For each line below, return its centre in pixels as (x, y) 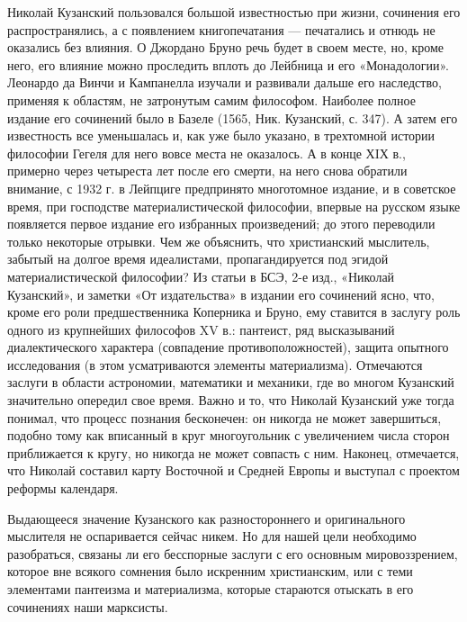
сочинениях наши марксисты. (88, 606)
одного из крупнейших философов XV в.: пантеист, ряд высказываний (201, 329)
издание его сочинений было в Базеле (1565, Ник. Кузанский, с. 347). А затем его (233, 117)
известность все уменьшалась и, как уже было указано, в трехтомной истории (221, 135)
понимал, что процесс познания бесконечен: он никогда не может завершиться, (225, 417)
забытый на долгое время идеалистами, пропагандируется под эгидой (198, 259)
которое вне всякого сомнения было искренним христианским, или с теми (210, 571)
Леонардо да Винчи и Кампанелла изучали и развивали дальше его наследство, (225, 82)
